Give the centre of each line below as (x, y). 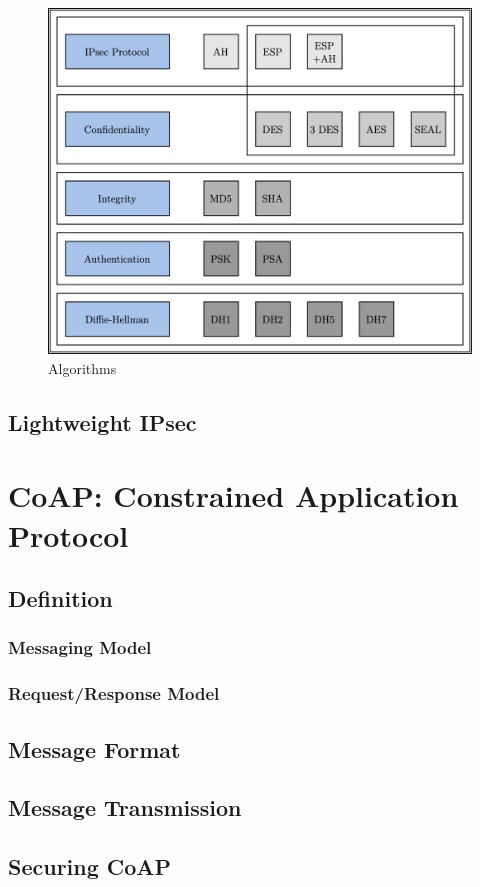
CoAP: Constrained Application (233, 495)
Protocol (68, 534)
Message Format (94, 748)
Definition (60, 598)
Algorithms (82, 367)
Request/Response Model (114, 693)
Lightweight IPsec (102, 421)
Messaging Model (80, 647)
